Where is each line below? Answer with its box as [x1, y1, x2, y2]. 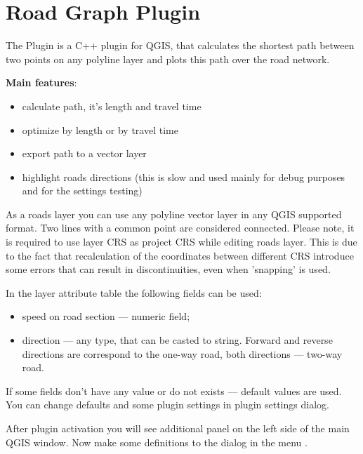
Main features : [6, 75, 77, 90]
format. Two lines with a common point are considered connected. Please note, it [6, 220, 355, 235]
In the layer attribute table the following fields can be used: [6, 285, 262, 300]
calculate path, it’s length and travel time [22, 98, 202, 113]
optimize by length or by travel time [22, 122, 178, 137]
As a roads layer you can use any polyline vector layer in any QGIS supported [6, 206, 342, 221]
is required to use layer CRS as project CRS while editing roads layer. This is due [6, 234, 357, 249]
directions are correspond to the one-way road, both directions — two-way [22, 346, 343, 361]
